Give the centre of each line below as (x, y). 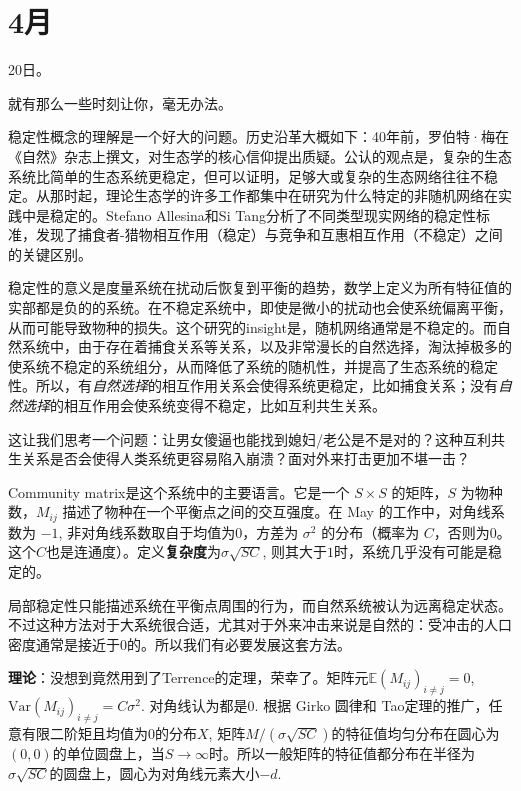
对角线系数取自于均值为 (158, 531)
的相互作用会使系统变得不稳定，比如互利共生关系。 (218, 405)
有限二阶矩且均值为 (84, 733)
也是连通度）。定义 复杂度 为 (134, 551)
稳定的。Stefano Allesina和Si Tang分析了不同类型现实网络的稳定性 (262, 214)
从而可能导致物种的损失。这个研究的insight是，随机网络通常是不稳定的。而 (252, 326)
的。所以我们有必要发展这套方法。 (239, 643)
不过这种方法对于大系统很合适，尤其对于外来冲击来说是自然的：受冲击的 (246, 624)
